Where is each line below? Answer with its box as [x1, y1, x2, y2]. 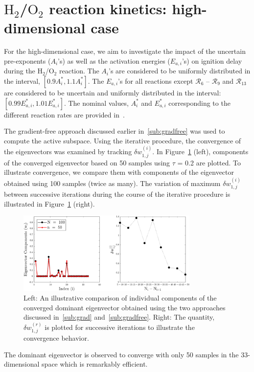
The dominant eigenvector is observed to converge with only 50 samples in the [4, 349, 239, 359]
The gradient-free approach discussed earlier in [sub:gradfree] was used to [4, 126, 225, 136]
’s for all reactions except [118, 75, 193, 86]
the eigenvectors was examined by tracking [4, 146, 132, 157]
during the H [4, 66, 43, 76]
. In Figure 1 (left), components [152, 146, 249, 157]
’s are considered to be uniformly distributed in [109, 66, 251, 76]
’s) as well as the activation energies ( [58, 55, 170, 66]
